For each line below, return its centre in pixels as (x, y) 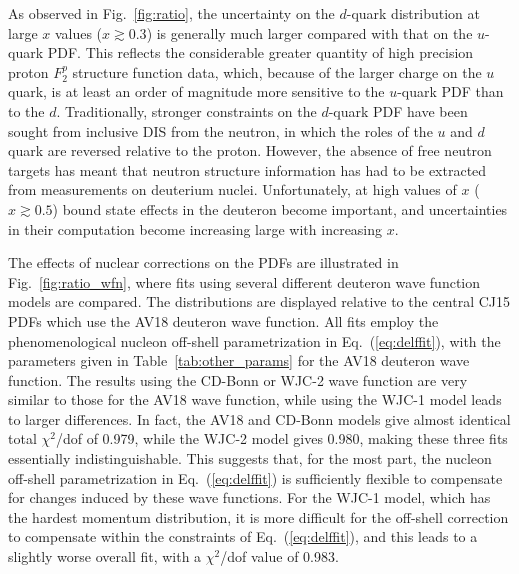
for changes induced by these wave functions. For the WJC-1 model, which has (249, 497)
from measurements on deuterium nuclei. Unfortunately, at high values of (232, 189)
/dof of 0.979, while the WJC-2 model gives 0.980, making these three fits (281, 438)
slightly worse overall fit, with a (105, 556)
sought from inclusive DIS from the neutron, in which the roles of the (220, 130)
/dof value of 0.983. (279, 556)
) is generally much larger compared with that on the (309, 32)
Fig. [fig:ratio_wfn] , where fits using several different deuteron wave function (244, 281)
